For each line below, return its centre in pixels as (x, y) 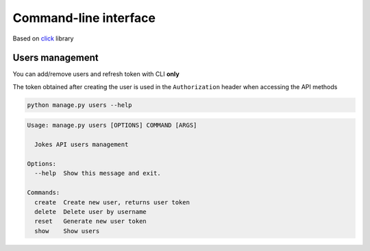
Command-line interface (84, 18)
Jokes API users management (82, 145)
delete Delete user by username (90, 212)
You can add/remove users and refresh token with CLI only (96, 74)
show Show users (67, 231)
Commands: (44, 193)
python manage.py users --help (80, 105)
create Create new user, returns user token (112, 202)
